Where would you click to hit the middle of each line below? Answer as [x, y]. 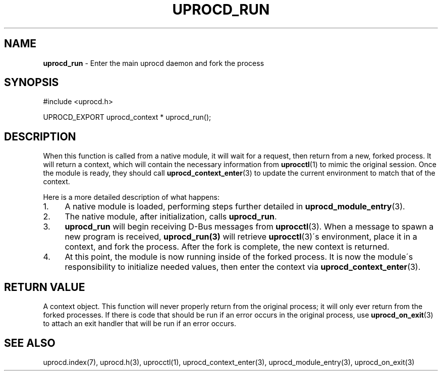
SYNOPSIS [32, 83]
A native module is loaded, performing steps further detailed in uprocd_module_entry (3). [235, 207]
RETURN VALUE [45, 287]
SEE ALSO [30, 343]
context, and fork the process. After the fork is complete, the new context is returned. [227, 247]
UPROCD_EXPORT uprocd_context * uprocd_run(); [127, 117]
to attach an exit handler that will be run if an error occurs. [140, 324]
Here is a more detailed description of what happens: [131, 197]
